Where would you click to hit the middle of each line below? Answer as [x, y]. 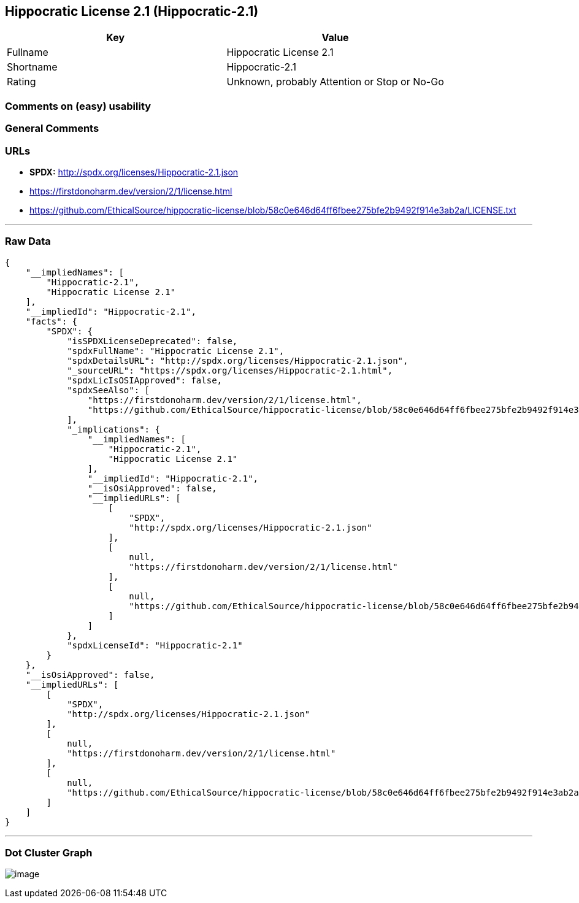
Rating [21, 82]
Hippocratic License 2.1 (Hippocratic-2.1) [132, 11]
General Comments [52, 129]
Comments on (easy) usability [78, 106]
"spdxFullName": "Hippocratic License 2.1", [176, 351]
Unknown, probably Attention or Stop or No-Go [335, 82]
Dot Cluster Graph [49, 853]
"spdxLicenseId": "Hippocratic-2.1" [155, 645]
